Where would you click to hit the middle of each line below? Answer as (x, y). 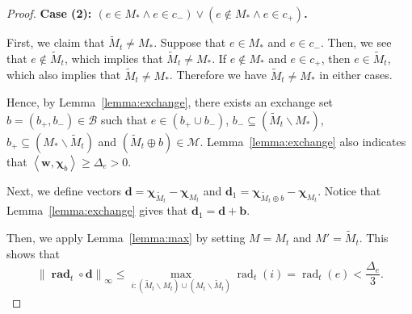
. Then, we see (356, 42)
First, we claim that (56, 42)
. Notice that (349, 190)
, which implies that (114, 59)
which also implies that (64, 75)
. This (374, 238)
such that (124, 119)
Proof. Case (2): (49, 13)
